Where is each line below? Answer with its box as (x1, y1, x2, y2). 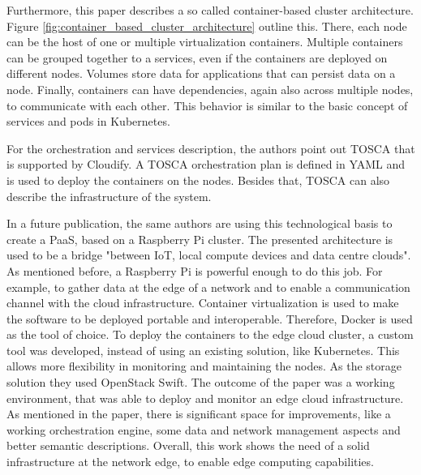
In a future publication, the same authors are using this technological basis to (6, 215, 393, 232)
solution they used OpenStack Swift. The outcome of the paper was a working (6, 374, 395, 391)
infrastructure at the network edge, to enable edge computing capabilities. (6, 453, 374, 470)
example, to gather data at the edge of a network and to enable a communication (6, 278, 410, 295)
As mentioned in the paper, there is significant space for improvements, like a (6, 405, 391, 422)
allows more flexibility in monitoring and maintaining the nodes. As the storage (6, 357, 402, 374)
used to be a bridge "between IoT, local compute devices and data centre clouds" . (6, 246, 411, 263)
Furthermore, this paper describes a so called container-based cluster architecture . (6, 2, 414, 18)
